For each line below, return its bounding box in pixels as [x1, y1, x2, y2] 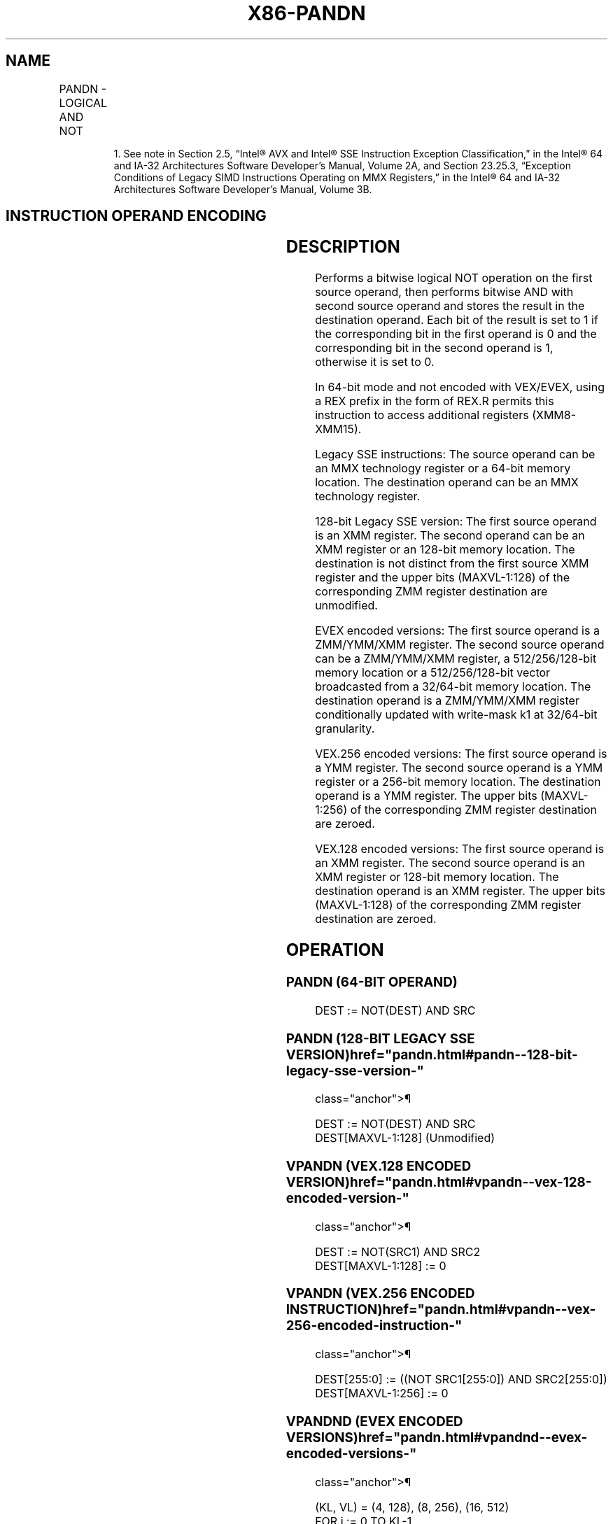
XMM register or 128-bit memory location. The [315, 870, 559, 884]
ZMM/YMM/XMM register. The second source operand [315, 637, 605, 652]
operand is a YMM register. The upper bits [315, 789, 537, 803]
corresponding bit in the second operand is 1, [315, 341, 554, 355]
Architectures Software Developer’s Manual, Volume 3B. [113, 183, 372, 195]
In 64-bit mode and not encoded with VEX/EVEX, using [315, 380, 605, 395]
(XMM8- [532, 408, 577, 423]
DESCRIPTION [286, 237, 400, 257]
